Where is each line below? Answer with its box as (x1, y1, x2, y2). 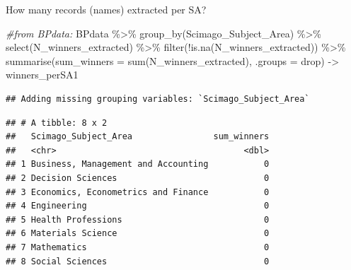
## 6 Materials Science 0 (6, 228, 270, 239)
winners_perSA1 (6, 67, 79, 82)
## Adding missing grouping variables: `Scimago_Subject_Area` (6, 93, 310, 104)
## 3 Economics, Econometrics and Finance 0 (6, 187, 270, 197)
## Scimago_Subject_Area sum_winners (6, 131, 270, 142)
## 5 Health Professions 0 (6, 214, 270, 225)
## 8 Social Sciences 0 (6, 256, 270, 266)
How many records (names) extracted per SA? (6, 2, 207, 16)
